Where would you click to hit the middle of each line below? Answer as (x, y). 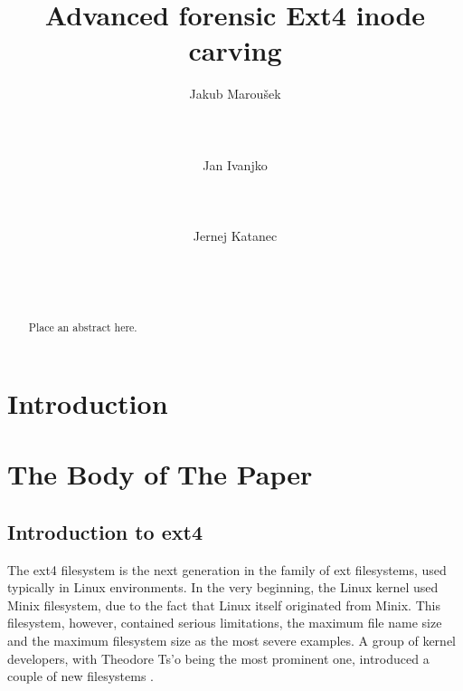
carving (235, 50)
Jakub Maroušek (235, 94)
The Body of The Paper (160, 474)
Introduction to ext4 (105, 531)
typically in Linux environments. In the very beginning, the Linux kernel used (223, 587)
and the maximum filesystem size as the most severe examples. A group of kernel (232, 641)
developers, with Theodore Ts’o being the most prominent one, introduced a (218, 658)
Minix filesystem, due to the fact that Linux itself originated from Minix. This (224, 605)
